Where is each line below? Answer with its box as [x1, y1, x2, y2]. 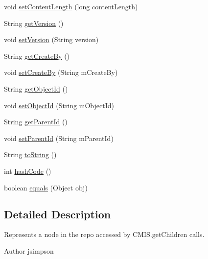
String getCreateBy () [4, 50, 70, 61]
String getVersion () [4, 18, 64, 28]
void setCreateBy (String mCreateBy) [4, 67, 118, 77]
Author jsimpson [4, 245, 54, 256]
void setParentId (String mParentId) [4, 133, 114, 143]
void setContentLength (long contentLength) [4, 1, 138, 11]
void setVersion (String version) [4, 34, 99, 45]
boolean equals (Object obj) [4, 182, 88, 192]
